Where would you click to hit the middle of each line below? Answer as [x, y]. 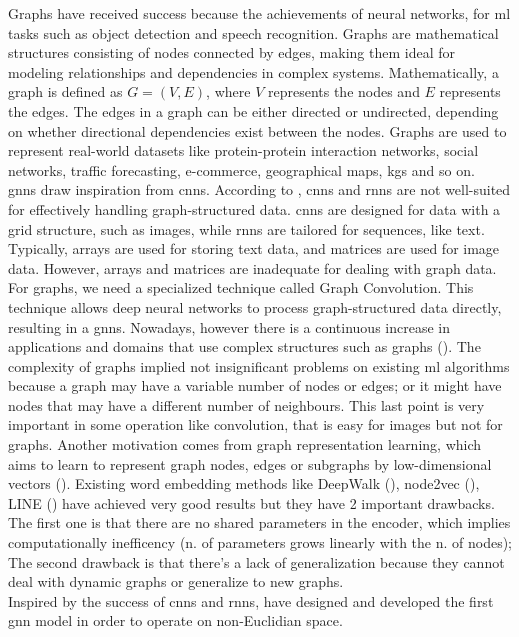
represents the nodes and [343, 91]
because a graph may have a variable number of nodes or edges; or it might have [255, 385]
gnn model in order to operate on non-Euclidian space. [175, 620]
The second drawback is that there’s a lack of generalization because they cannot [256, 561]
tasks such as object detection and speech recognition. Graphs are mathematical [253, 32]
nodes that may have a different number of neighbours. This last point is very [246, 404]
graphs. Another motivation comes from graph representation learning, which [245, 444]
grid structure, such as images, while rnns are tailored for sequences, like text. [246, 228]
